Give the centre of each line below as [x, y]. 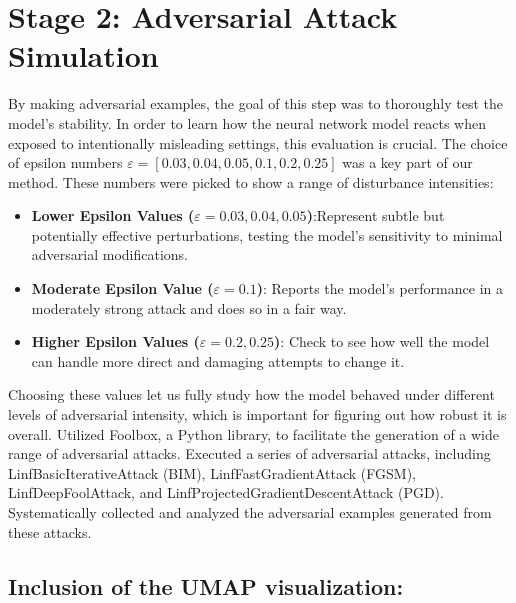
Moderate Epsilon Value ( [122, 288]
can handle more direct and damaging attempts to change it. [218, 360]
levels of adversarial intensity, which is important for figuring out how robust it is [257, 414]
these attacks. [50, 531]
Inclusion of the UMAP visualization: [206, 585]
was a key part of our [407, 162]
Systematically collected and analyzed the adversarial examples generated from [250, 512]
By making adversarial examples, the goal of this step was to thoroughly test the [256, 103]
